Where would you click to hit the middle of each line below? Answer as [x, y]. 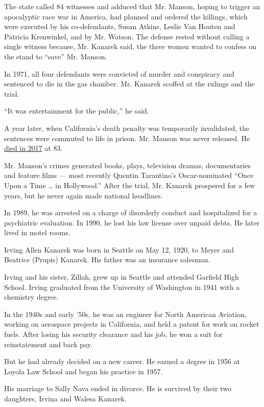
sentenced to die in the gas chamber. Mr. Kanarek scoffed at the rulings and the [129, 84]
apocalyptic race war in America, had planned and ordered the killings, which [126, 16]
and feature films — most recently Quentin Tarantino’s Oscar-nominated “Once [129, 175]
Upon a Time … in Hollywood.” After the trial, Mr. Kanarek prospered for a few [130, 185]
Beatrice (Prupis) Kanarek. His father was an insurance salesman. [107, 259]
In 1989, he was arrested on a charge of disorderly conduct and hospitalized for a [131, 212]
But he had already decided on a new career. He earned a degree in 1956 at [122, 361]
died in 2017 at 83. [33, 148]
